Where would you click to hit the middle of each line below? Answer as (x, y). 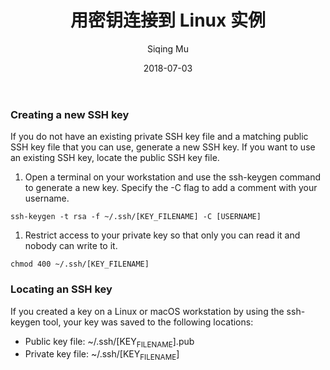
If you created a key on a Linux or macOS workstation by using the (147, 311)
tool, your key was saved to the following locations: (148, 322)
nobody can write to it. (71, 246)
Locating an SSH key (61, 289)
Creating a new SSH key (70, 114)
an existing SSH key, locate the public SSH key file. (115, 158)
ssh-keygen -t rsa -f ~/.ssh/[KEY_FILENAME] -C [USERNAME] (136, 217)
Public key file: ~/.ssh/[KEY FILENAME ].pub (109, 342)
